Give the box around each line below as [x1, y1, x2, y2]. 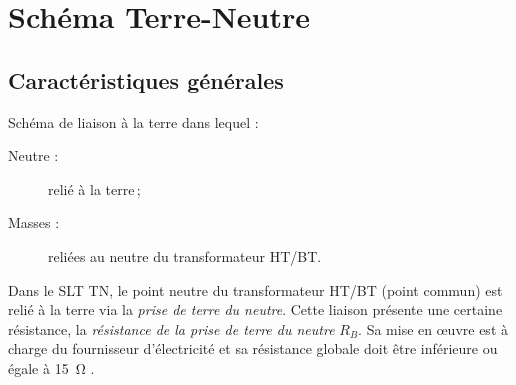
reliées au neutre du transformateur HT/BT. [48, 245, 322, 266]
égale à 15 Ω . [8, 357, 95, 378]
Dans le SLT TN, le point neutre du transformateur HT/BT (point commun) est [8, 279, 503, 300]
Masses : [8, 212, 60, 233]
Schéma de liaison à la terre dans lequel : [8, 111, 259, 132]
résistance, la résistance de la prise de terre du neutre [8, 318, 335, 339]
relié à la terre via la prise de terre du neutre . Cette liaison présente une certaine [8, 299, 503, 320]
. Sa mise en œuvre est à [358, 318, 508, 339]
